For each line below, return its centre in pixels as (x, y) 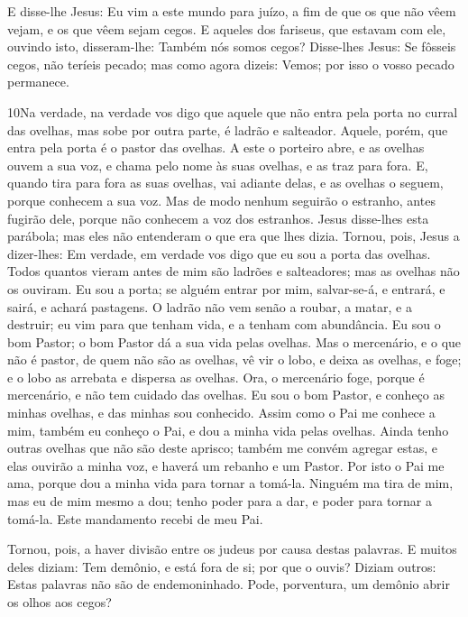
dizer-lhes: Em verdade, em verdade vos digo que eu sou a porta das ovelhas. (219, 253)
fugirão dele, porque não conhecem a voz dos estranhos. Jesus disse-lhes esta (218, 218)
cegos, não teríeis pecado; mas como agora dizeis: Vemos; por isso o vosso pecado (231, 64)
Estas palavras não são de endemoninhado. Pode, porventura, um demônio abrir (229, 584)
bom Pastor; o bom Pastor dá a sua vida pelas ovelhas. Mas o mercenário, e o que (234, 341)
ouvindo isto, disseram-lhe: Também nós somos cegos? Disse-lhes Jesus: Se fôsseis (232, 46)
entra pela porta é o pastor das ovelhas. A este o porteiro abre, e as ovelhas (216, 147)
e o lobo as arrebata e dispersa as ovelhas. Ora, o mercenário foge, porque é (216, 377)
